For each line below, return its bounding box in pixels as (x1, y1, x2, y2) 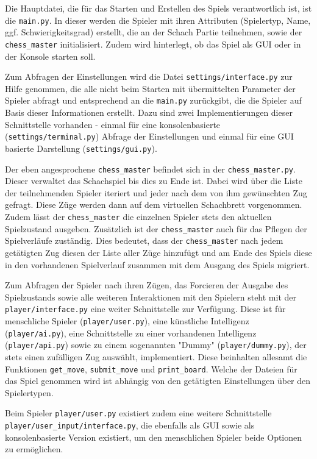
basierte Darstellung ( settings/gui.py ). (5, 141, 157, 154)
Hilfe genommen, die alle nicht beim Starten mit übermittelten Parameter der (5, 82, 296, 94)
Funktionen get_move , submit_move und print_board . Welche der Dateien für (5, 362, 297, 375)
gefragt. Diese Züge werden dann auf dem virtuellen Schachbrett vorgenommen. (5, 198, 302, 211)
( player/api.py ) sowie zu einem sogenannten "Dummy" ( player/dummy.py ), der (5, 338, 307, 351)
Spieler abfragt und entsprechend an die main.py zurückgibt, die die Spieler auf (5, 94, 302, 107)
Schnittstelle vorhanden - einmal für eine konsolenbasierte (5, 118, 221, 130)
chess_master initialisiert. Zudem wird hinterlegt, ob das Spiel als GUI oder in (5, 37, 301, 50)
